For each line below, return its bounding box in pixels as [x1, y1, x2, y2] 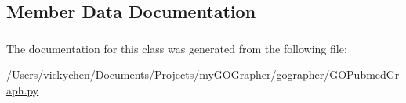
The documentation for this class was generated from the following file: [6, 40, 347, 56]
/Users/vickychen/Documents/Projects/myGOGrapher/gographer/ [6, 66, 330, 83]
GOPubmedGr [329, 66, 400, 83]
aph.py [6, 81, 39, 98]
